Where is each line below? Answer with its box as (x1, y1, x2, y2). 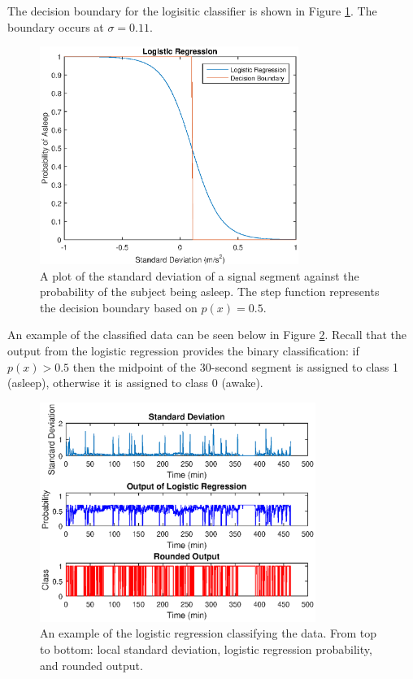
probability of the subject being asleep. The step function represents (40, 283, 380, 300)
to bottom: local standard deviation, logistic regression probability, (40, 640, 372, 657)
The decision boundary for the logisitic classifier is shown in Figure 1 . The (7, 2, 377, 19)
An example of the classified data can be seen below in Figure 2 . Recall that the (7, 326, 407, 343)
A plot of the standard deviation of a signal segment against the (40, 267, 359, 284)
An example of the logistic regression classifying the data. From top (40, 625, 377, 642)
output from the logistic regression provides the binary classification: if (7, 342, 359, 359)
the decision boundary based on (40, 298, 198, 316)
